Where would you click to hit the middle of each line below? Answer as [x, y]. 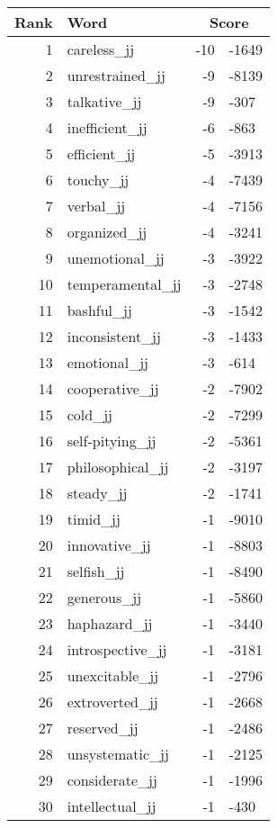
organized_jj [107, 232]
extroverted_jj [112, 702]
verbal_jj [96, 206]
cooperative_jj [113, 388]
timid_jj [94, 519]
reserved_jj [103, 728]
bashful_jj [99, 310]
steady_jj [97, 493]
